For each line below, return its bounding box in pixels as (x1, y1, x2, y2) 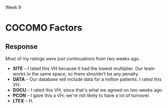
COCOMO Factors (5, 22, 82, 33)
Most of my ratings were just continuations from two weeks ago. (5, 56, 141, 61)
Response (5, 42, 38, 51)
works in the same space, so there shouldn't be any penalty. (12, 71, 139, 77)
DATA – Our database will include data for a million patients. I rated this (12, 76, 162, 82)
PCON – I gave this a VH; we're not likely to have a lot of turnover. (12, 92, 150, 98)
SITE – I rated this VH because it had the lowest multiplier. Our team (12, 65, 155, 71)
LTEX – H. (12, 98, 34, 103)
